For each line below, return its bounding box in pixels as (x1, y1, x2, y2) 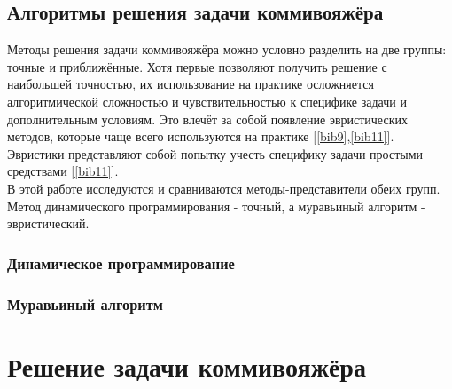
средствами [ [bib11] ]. (7, 162, 119, 180)
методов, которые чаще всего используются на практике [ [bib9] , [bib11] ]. (7, 127, 394, 146)
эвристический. (7, 214, 90, 233)
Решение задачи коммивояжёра (7, 347, 366, 384)
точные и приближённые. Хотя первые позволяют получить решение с (7, 57, 387, 75)
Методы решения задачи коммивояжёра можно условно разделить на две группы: (7, 40, 447, 59)
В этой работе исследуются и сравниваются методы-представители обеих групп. (7, 179, 440, 197)
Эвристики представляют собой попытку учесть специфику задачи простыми (7, 144, 424, 163)
